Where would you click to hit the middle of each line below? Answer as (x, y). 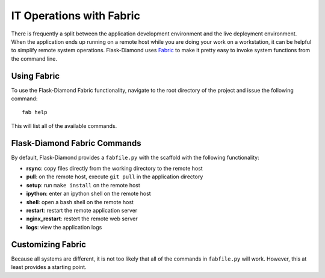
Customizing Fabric (49, 244)
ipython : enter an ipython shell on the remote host (88, 194)
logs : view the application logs (64, 227)
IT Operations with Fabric (76, 16)
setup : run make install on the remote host (83, 185)
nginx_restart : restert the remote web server (82, 219)
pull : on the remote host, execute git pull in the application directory (115, 177)
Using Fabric (36, 76)
